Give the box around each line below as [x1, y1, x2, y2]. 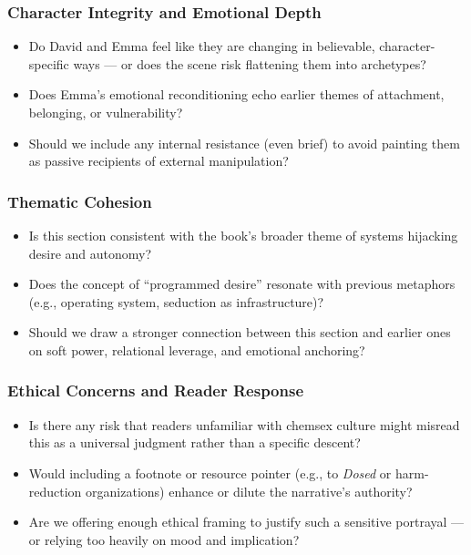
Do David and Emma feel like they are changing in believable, [28, 36, 375, 56]
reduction [28, 481, 82, 500]
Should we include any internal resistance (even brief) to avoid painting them [28, 133, 460, 152]
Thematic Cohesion [7, 190, 152, 212]
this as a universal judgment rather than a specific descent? [28, 433, 361, 452]
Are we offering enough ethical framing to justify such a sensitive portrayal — [28, 512, 465, 531]
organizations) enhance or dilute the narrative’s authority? [86, 481, 413, 500]
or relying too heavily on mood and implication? [28, 529, 300, 549]
